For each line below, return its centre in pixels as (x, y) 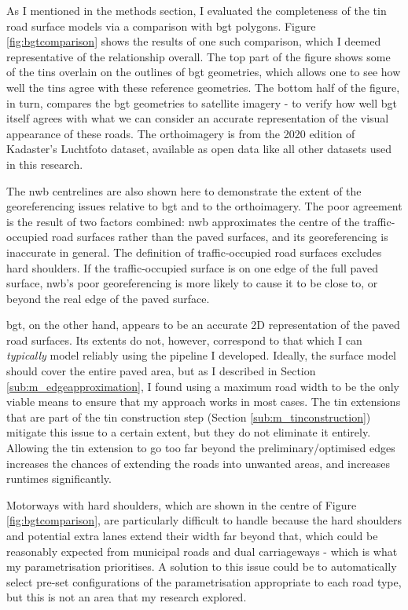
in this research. (45, 164)
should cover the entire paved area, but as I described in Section (161, 371)
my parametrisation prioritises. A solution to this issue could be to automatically (202, 566)
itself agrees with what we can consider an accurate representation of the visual (198, 118)
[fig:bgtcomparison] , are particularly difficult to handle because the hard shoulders (204, 520)
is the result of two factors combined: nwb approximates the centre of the (183, 221)
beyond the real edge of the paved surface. (108, 298)
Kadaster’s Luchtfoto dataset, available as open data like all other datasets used (199, 149)
